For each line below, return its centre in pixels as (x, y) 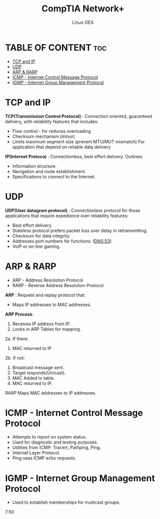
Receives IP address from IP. (41, 324)
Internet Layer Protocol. (36, 453)
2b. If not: (15, 358)
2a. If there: (17, 339)
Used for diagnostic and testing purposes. (55, 442)
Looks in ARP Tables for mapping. (47, 329)
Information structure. (34, 166)
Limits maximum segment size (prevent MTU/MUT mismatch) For (79, 141)
